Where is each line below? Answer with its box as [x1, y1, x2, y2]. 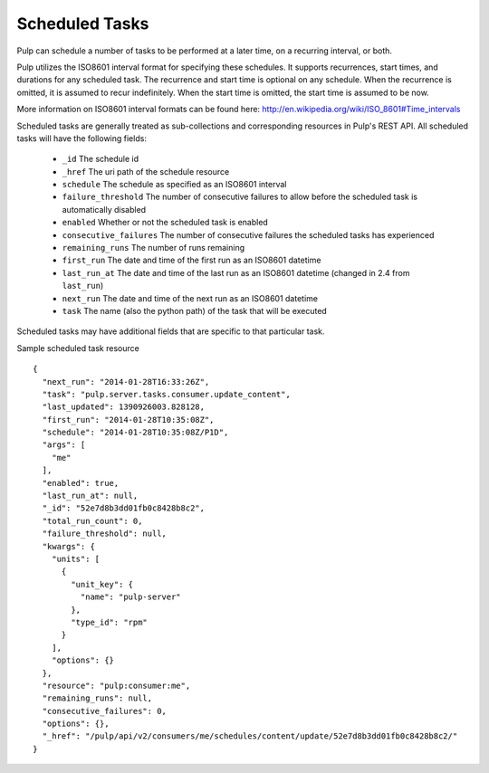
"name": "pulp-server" [80, 592, 181, 602]
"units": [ [51, 554, 101, 564]
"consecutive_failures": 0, [42, 706, 168, 716]
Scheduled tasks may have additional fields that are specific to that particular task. [16, 326, 325, 337]
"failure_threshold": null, [42, 529, 168, 539]
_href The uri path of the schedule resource [62, 166, 230, 177]
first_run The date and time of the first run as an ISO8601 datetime [62, 254, 321, 266]
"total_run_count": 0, [42, 516, 143, 526]
